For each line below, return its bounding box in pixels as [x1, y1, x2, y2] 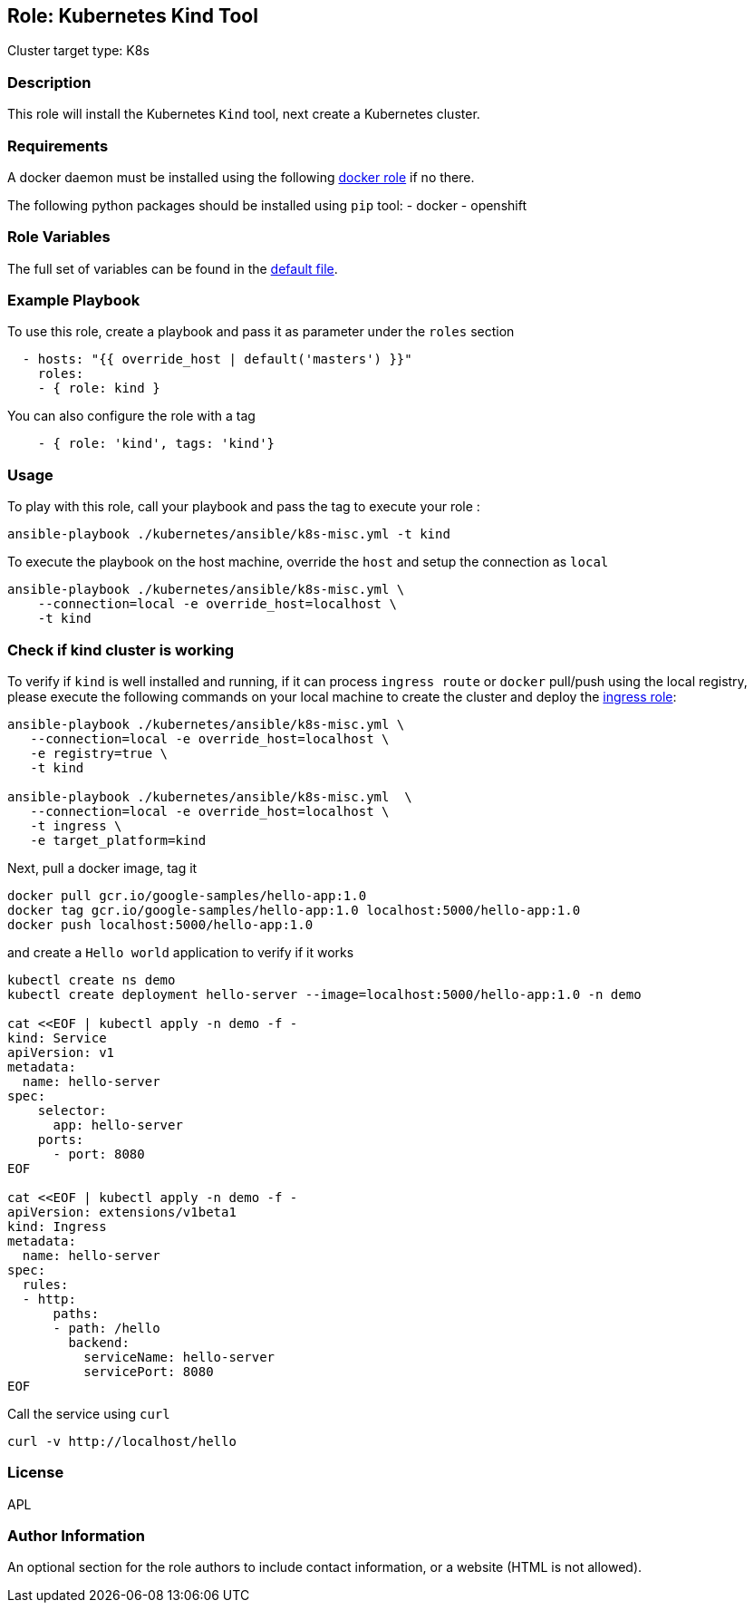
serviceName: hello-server [83, 1349, 275, 1364]
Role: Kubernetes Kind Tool [7, 5, 258, 27]
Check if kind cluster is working [7, 640, 235, 659]
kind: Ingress [7, 1218, 107, 1234]
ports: [37, 1131, 84, 1147]
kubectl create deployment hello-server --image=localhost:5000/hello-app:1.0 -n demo [7, 986, 642, 1002]
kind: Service [7, 1030, 107, 1045]
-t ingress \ [30, 818, 122, 833]
